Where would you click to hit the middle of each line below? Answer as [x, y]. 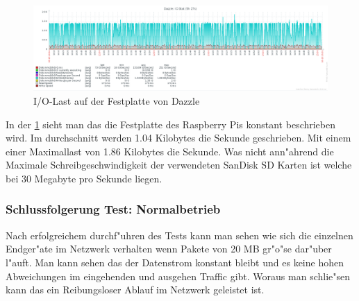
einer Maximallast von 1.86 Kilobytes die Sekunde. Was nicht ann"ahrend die [170, 151]
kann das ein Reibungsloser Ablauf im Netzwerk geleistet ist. [135, 290]
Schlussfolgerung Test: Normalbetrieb [113, 209]
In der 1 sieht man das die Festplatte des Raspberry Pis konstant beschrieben [171, 124]
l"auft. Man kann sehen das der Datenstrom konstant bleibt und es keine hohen [175, 262]
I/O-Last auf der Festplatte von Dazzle [117, 100]
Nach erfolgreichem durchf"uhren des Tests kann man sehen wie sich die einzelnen [179, 235]
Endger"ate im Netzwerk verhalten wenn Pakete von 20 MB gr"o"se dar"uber [169, 249]
